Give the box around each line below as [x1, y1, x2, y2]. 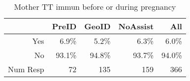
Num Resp [8, 63, 44, 75]
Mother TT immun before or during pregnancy [14, 1, 176, 12]
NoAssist [118, 20, 154, 32]
